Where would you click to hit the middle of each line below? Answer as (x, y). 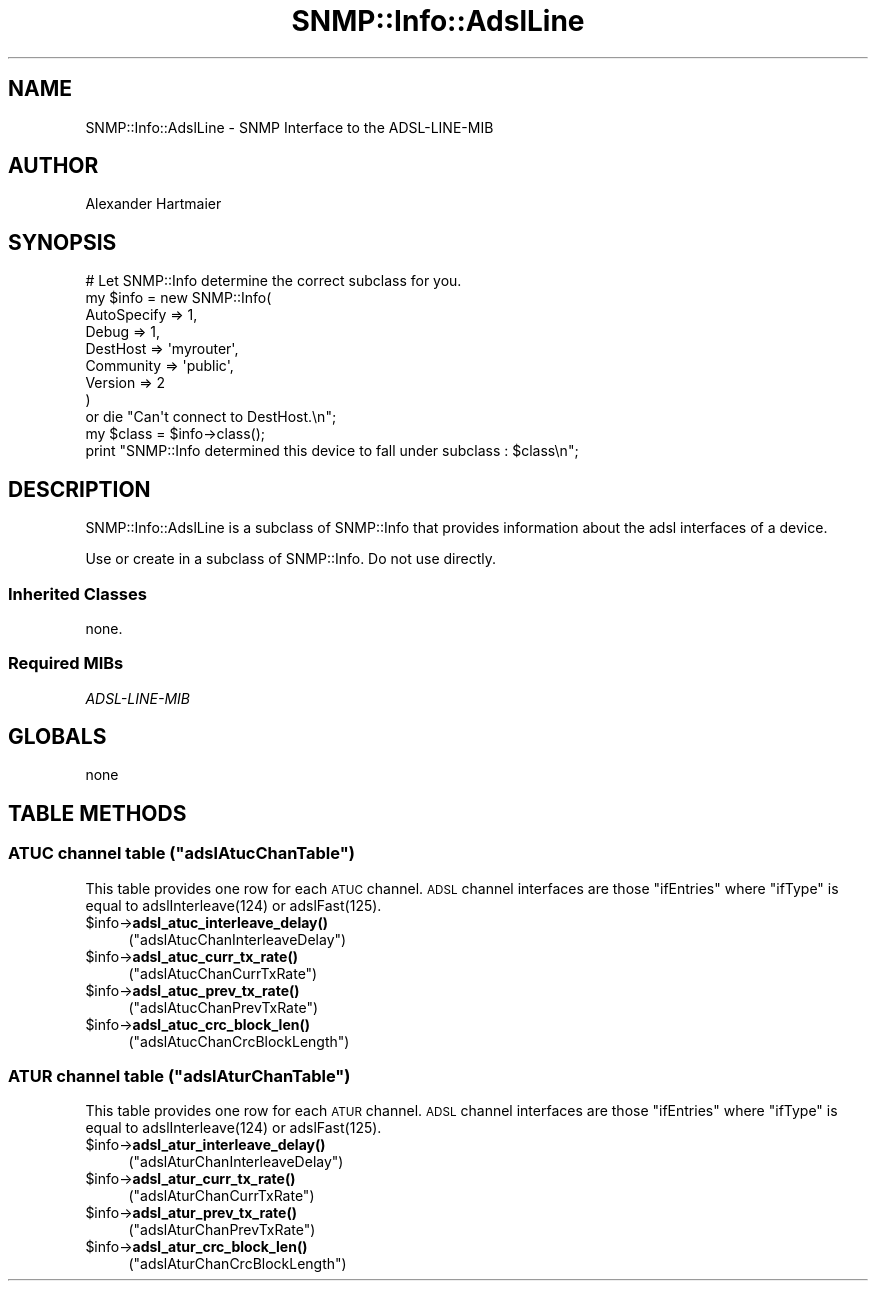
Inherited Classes (77, 593)
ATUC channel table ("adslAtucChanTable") (181, 853)
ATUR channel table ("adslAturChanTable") (179, 1076)
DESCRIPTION (79, 489)
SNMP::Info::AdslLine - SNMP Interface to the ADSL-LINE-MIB (289, 127)
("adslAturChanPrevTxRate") (222, 1230)
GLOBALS (57, 737)
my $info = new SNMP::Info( (178, 298)
